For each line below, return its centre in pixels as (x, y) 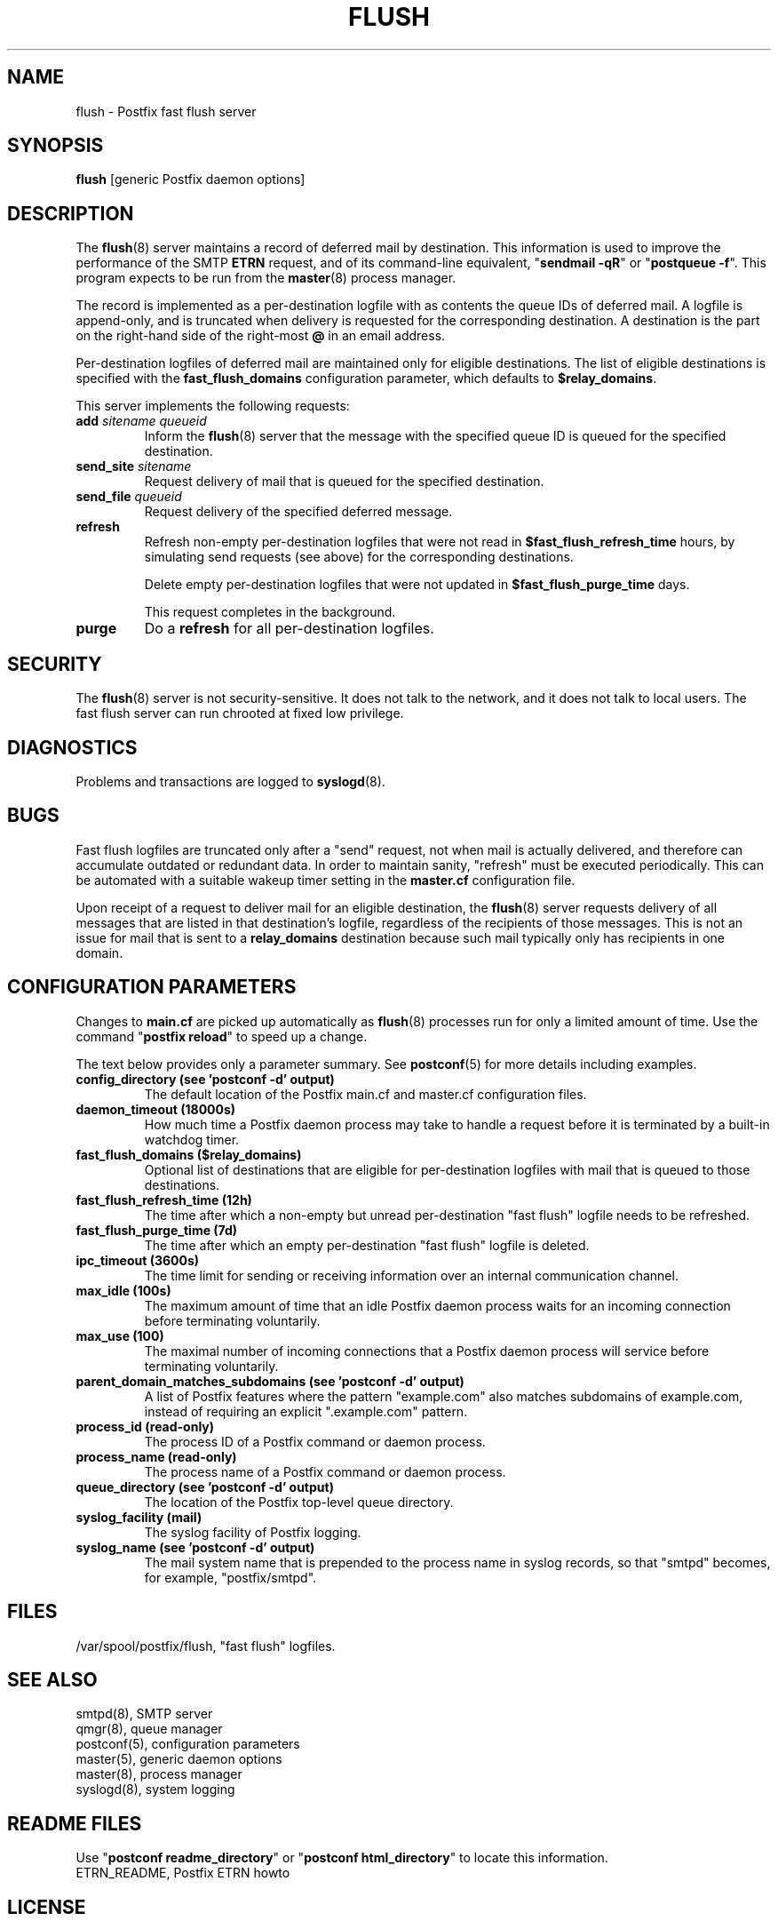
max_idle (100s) (123, 1290)
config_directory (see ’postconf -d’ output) (205, 1079)
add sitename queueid (141, 421)
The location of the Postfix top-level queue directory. (299, 1502)
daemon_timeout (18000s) (156, 1109)
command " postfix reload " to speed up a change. (222, 1036)
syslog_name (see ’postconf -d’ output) (195, 1547)
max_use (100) (120, 1335)
